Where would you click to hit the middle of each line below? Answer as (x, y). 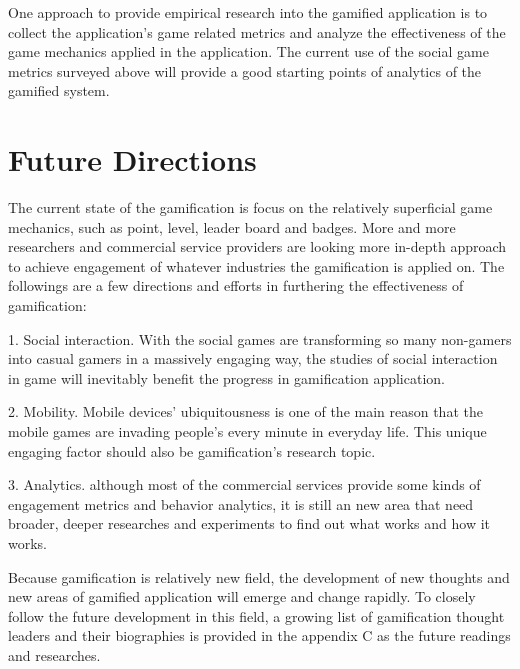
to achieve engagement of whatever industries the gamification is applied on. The (256, 265)
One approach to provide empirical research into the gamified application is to (248, 12)
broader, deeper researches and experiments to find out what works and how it (249, 523)
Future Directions (132, 159)
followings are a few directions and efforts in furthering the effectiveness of (236, 285)
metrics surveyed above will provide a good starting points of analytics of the (245, 70)
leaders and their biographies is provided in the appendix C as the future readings (259, 635)
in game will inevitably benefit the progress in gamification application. (226, 377)
